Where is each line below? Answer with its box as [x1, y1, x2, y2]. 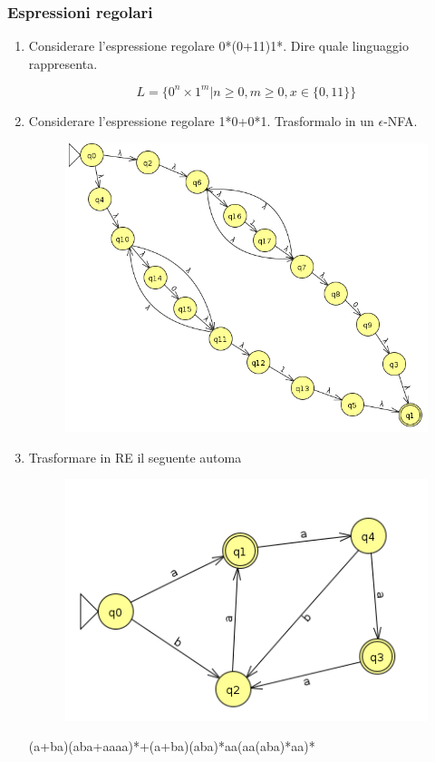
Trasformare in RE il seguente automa [28, 447, 242, 466]
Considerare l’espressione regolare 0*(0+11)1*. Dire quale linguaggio [28, 36, 409, 55]
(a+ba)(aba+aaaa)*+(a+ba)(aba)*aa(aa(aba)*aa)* [28, 737, 315, 756]
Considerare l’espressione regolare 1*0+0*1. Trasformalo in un [28, 111, 374, 130]
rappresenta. [28, 54, 98, 73]
